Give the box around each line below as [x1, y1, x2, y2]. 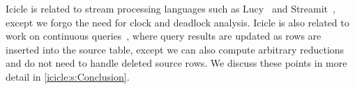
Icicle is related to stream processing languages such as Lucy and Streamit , [6, 1, 335, 15]
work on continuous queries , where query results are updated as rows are [6, 29, 322, 43]
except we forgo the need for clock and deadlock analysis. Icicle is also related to [6, 15, 349, 29]
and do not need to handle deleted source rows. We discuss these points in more [6, 56, 347, 70]
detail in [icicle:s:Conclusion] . [6, 69, 130, 83]
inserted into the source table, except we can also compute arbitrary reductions [6, 42, 345, 56]
